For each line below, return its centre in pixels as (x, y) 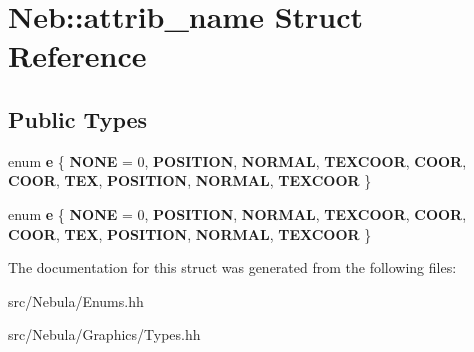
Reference (77, 55)
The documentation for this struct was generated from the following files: (232, 267)
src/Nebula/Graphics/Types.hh (104, 334)
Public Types (78, 118)
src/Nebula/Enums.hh (76, 300)
